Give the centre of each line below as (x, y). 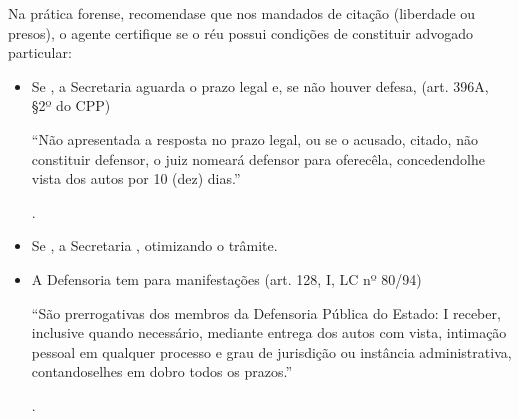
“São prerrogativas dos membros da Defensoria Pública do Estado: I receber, (266, 312)
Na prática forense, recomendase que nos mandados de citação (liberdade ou (242, 13)
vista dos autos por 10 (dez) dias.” (136, 178)
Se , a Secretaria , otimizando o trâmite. (154, 245)
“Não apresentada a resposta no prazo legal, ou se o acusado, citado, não (254, 138)
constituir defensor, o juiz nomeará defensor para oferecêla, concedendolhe (258, 158)
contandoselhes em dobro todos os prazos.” (162, 371)
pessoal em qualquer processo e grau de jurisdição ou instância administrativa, (271, 351)
